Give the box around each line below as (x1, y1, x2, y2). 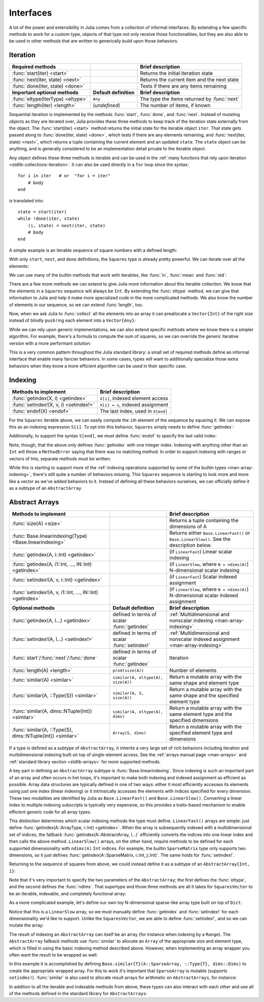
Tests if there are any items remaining (140, 83, 227, 90)
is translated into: (9, 197, 44, 203)
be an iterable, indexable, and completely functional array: (9, 890, 127, 896)
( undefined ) (93, 102, 120, 109)
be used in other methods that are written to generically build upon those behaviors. (9, 38, 178, 44)
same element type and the (169, 711, 232, 717)
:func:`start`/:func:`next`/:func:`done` (12, 654, 97, 661)
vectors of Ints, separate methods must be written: (9, 455, 111, 461)
